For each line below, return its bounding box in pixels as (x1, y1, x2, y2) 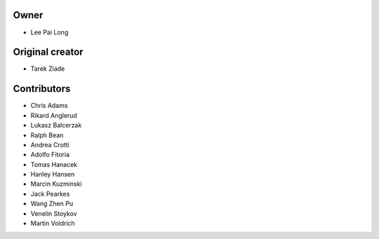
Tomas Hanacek (30, 160, 78, 168)
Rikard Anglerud (30, 111, 77, 119)
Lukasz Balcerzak (30, 121, 82, 130)
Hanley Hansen (30, 170, 75, 179)
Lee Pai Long (30, 28, 69, 36)
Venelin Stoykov (30, 209, 77, 217)
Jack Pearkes (30, 189, 70, 198)
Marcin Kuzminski (30, 179, 82, 189)
